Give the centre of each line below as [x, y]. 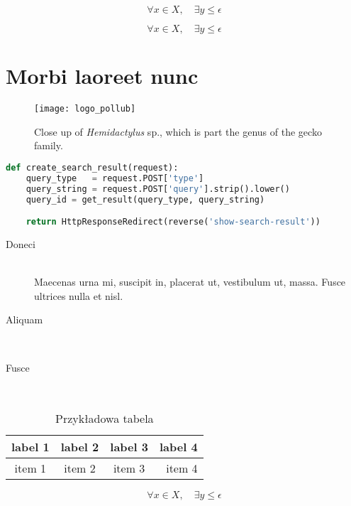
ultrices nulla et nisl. [79, 295]
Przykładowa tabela [105, 418]
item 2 [80, 468]
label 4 [178, 446]
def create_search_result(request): [92, 167]
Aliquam [24, 319]
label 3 [129, 446]
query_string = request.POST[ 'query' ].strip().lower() [158, 189]
